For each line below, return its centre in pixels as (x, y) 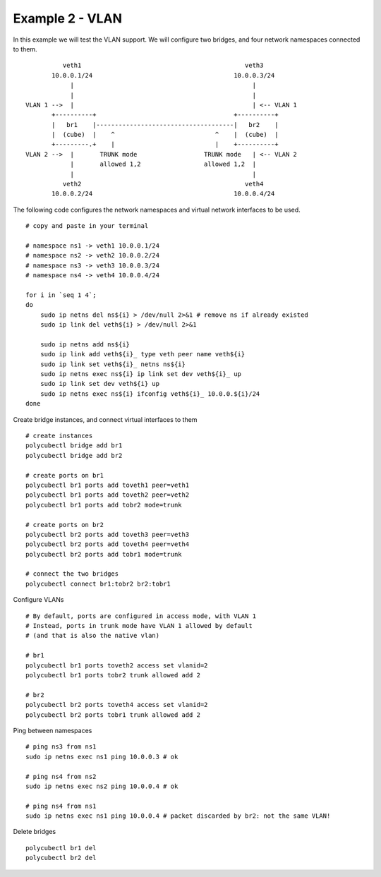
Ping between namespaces (53, 730)
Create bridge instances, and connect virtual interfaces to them (105, 419)
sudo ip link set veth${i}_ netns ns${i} (113, 364)
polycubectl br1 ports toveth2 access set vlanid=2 (117, 665)
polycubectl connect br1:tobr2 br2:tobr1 (98, 583)
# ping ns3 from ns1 (61, 747)
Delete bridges (35, 832)
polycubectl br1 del (61, 848)
